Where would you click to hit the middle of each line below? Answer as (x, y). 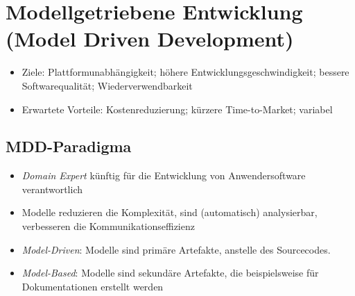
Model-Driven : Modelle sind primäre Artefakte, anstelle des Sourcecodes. (176, 249)
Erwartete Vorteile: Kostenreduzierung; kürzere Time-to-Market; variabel (177, 109)
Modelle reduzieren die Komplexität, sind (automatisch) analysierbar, (170, 212)
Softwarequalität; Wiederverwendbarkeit (107, 85)
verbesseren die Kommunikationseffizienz (108, 226)
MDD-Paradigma (69, 146)
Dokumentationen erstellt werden (93, 286)
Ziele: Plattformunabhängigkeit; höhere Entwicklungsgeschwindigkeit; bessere (185, 72)
